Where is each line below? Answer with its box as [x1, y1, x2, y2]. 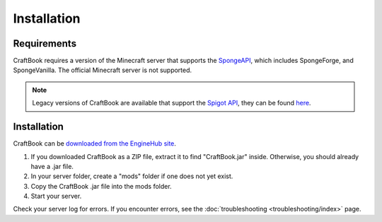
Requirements [13, 37, 77, 49]
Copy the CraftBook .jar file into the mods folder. [30, 182, 173, 190]
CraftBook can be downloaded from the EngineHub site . [13, 139, 177, 148]
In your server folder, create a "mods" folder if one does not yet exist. [30, 172, 233, 180]
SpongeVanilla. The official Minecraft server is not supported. [13, 66, 192, 74]
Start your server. [30, 192, 82, 201]
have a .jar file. [30, 162, 74, 170]
